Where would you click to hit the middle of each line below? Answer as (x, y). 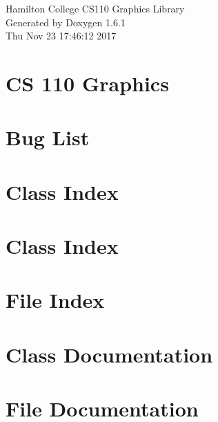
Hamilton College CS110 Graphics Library (95, 8)
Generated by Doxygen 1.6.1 (66, 22)
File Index (55, 300)
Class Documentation (109, 354)
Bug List (48, 137)
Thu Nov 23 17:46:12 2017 (61, 36)
